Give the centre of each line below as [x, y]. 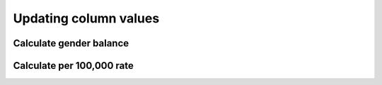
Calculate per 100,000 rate [74, 66]
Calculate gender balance [71, 43]
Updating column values [86, 18]
